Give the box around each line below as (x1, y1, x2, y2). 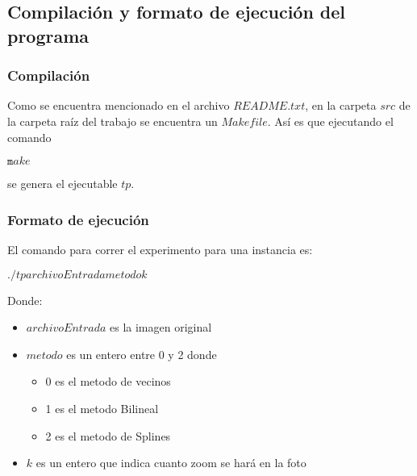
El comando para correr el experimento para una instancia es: (7, 240, 313, 257)
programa (7, 23, 90, 48)
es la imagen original (110, 319, 212, 336)
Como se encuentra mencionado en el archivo (7, 97, 230, 114)
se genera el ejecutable (7, 175, 118, 192)
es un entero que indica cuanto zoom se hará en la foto (35, 454, 306, 471)
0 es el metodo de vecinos (45, 373, 171, 390)
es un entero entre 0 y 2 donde (66, 345, 217, 362)
